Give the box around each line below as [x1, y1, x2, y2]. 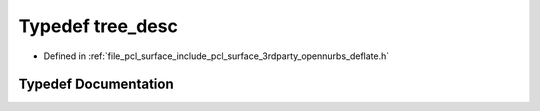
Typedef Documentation [18, 76, 174, 93]
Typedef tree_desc [18, 15, 179, 37]
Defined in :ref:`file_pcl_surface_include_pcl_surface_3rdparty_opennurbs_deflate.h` [43, 50, 390, 62]
